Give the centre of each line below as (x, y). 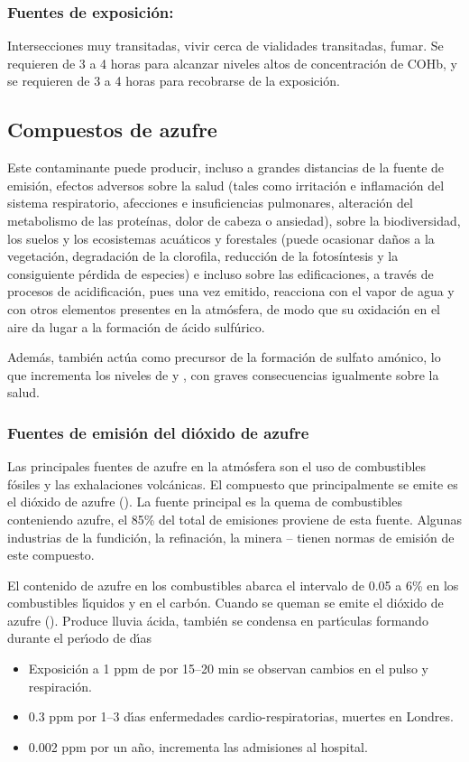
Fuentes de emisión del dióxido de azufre (158, 432)
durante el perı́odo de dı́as (80, 638)
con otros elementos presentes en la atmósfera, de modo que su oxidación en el (224, 308)
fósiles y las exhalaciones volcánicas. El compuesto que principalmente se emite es (233, 483)
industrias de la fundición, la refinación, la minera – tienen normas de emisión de (231, 537)
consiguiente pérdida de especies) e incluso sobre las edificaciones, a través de (221, 273)
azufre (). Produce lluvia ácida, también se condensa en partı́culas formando (218, 620)
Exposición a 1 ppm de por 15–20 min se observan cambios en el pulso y (228, 669)
